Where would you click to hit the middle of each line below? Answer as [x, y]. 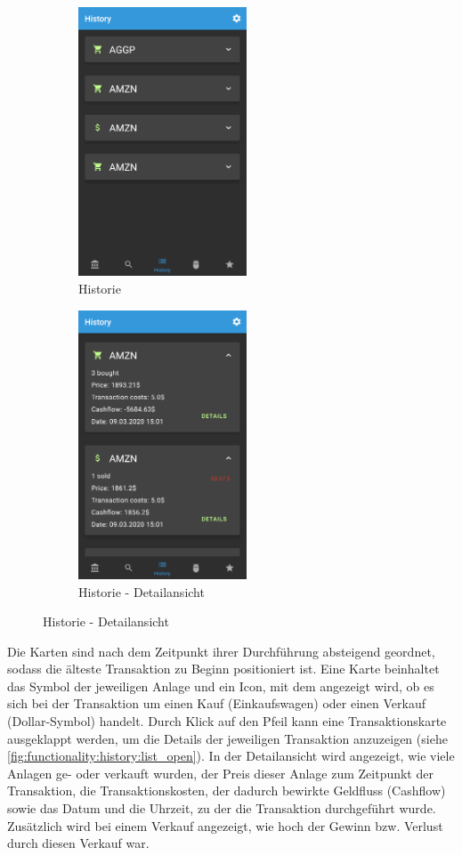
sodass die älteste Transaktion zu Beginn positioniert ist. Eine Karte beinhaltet [223, 669]
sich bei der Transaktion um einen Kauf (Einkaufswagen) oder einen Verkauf [217, 703]
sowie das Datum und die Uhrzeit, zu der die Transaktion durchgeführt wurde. [222, 808]
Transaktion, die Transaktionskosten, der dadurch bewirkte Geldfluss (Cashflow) [227, 790]
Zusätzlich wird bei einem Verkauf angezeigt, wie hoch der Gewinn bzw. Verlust [225, 825]
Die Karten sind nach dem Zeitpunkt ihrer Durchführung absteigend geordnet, [221, 651]
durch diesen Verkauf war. [78, 843]
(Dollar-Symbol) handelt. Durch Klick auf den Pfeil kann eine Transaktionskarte [227, 721]
